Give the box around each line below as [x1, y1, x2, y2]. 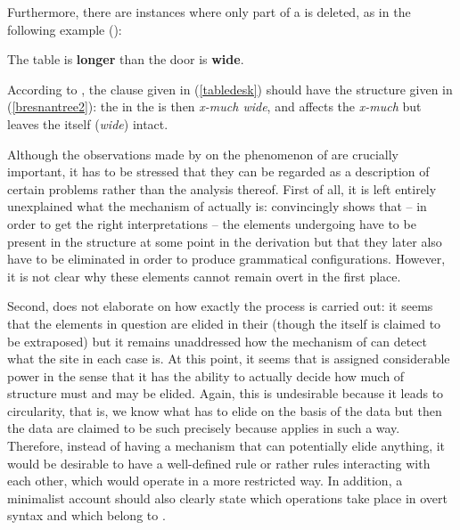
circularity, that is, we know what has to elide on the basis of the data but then [7, 401, 442, 420]
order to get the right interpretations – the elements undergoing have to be [7, 214, 416, 232]
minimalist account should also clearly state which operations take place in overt [7, 488, 448, 507]
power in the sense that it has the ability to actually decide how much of [7, 366, 405, 385]
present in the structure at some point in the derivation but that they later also [7, 232, 442, 250]
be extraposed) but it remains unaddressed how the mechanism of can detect [7, 331, 428, 350]
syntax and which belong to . [7, 506, 166, 525]
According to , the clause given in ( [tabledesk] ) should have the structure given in [7, 79, 453, 98]
